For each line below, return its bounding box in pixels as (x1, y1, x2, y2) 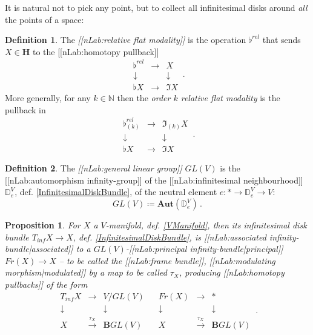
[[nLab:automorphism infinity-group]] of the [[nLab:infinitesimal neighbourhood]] (5, 173, 303, 186)
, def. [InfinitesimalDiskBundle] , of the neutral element (15, 185, 217, 198)
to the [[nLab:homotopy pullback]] (32, 45, 159, 58)
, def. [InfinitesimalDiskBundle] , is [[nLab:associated (73, 230, 266, 243)
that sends (262, 33, 301, 46)
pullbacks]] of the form (5, 278, 88, 291)
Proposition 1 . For (5, 219, 81, 231)
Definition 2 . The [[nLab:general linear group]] (5, 162, 182, 174)
